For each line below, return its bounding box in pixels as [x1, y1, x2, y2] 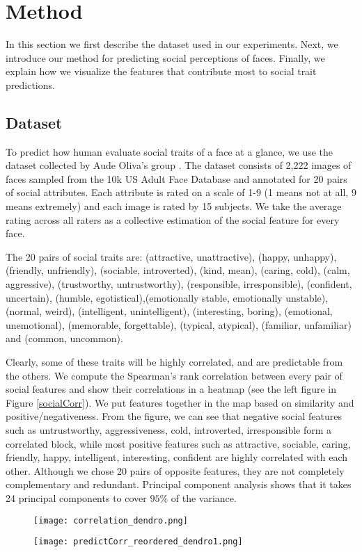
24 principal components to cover [6, 490, 147, 505]
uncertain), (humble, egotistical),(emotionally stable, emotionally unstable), [6, 290, 329, 305]
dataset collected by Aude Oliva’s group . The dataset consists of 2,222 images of [6, 158, 352, 172]
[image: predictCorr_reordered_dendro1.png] [33, 537, 243, 547]
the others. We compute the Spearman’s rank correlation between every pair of [6, 368, 343, 382]
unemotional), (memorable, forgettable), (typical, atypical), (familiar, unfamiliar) [6, 317, 352, 332]
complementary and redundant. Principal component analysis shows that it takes [6, 477, 352, 492]
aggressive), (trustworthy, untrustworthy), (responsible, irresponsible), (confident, [6, 277, 352, 291]
